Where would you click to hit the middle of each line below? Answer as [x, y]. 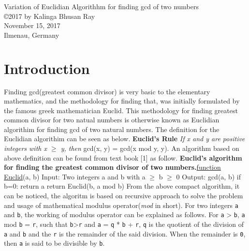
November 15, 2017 [32, 25]
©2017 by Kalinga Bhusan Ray [50, 16]
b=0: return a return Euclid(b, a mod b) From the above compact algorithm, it [122, 186]
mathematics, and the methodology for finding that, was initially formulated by [122, 101]
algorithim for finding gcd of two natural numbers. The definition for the [112, 129]
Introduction [47, 68]
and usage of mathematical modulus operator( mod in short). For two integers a [121, 205]
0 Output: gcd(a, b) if [208, 176]
